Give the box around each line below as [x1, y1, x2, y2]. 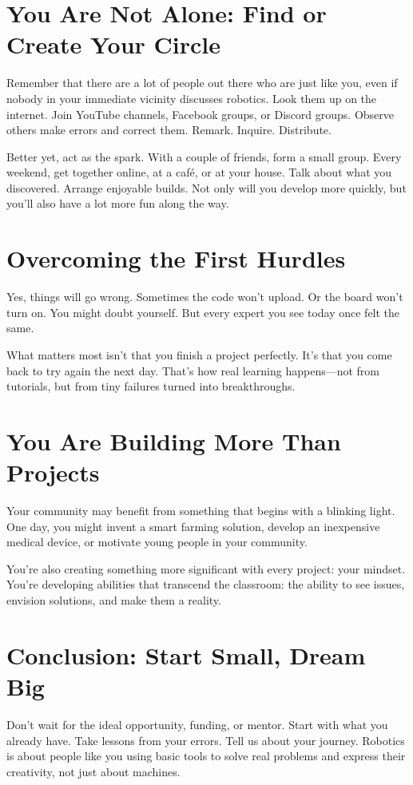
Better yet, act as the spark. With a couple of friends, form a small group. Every [6, 148, 402, 165]
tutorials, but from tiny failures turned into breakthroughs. [6, 378, 296, 394]
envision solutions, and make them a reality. [6, 592, 221, 609]
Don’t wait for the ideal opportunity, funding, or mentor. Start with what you [6, 716, 388, 732]
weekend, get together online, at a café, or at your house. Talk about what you [6, 164, 392, 180]
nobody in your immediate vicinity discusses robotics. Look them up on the [6, 89, 377, 106]
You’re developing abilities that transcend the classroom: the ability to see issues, [6, 576, 405, 593]
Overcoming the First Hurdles [6, 242, 346, 275]
